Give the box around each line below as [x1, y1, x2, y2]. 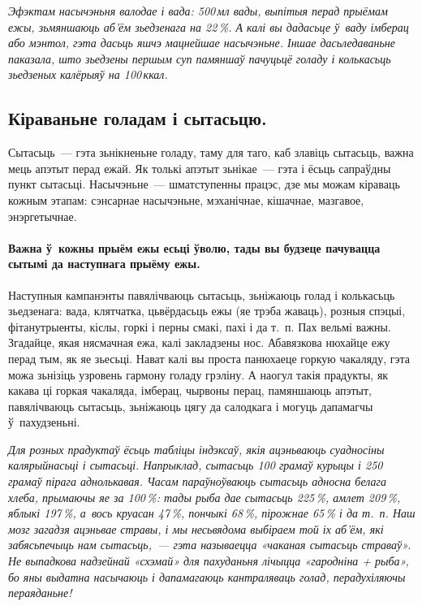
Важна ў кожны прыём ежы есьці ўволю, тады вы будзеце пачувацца [8, 239, 381, 256]
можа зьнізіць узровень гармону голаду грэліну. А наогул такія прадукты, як [8, 366, 389, 383]
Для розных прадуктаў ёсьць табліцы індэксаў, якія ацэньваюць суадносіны [8, 440, 385, 457]
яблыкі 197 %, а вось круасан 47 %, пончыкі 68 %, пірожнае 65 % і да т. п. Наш [8, 504, 416, 522]
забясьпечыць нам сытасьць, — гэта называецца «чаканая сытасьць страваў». [8, 536, 411, 553]
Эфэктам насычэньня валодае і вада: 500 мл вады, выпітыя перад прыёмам [8, 2, 388, 19]
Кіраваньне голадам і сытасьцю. [8, 106, 267, 131]
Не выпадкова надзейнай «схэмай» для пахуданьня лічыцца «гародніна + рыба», [8, 552, 409, 569]
